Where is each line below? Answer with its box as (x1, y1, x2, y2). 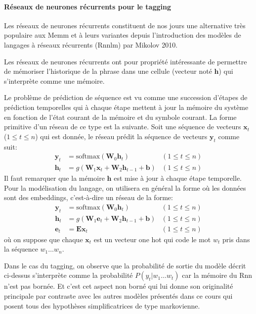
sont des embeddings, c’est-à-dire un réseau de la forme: (4, 192, 173, 203)
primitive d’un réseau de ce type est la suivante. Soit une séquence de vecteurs (4, 121, 241, 132)
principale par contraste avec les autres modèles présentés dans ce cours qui (4, 291, 233, 301)
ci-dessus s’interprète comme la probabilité (4, 270, 133, 280)
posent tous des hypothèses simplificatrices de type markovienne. (4, 300, 200, 311)
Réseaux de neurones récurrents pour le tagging (4, 1, 171, 11)
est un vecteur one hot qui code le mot (93, 234, 211, 244)
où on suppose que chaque (4, 234, 83, 244)
